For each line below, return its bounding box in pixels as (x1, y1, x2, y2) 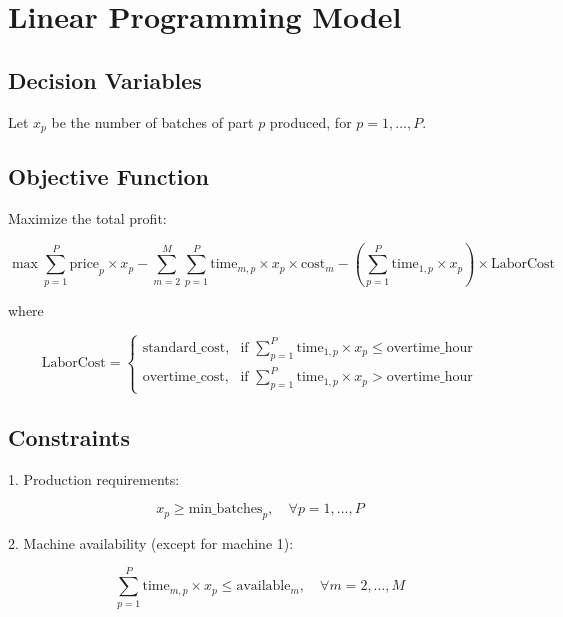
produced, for (269, 111, 352, 132)
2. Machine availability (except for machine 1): (8, 532, 294, 553)
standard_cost (142, 340, 226, 355)
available (236, 579, 291, 594)
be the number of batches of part (51, 111, 254, 132)
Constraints (8, 421, 130, 452)
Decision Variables (8, 64, 202, 95)
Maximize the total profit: (8, 208, 167, 229)
